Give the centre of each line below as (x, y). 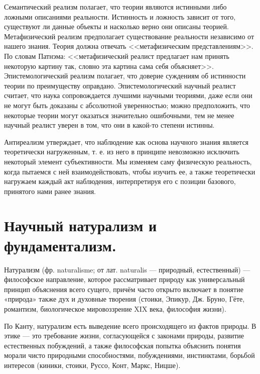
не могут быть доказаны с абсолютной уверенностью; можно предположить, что (127, 105)
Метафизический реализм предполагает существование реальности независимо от (129, 36)
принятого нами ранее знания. (50, 191)
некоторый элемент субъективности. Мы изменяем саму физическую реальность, (128, 161)
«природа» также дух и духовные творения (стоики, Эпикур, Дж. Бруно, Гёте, (124, 299)
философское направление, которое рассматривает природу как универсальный (124, 279)
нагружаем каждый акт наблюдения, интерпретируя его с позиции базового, (120, 181)
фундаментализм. (60, 245)
